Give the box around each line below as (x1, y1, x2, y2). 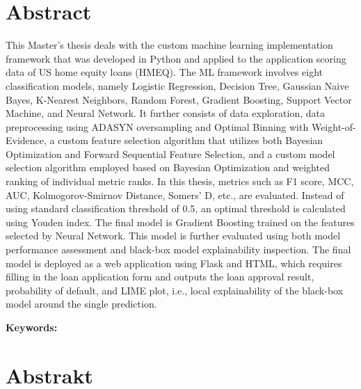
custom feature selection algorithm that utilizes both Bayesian (58, 133, 323, 148)
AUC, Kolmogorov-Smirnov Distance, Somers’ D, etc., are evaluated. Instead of (6, 187, 344, 202)
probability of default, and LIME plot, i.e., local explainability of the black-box (6, 283, 344, 297)
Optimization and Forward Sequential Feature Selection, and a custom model (6, 146, 335, 161)
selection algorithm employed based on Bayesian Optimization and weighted (6, 160, 330, 175)
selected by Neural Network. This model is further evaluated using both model (6, 228, 341, 243)
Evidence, (6, 133, 47, 148)
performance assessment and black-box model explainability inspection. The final (6, 242, 351, 257)
